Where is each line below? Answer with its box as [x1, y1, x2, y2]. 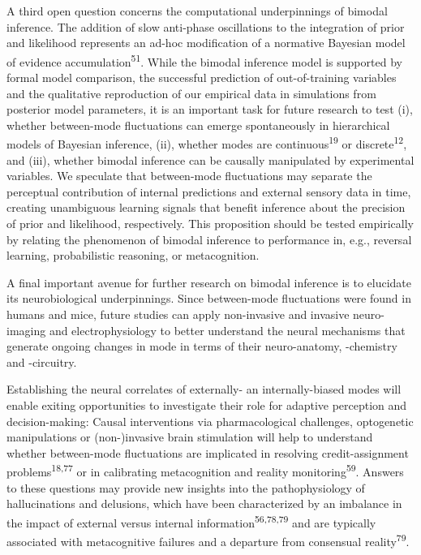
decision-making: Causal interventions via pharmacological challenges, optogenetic [6, 412, 414, 429]
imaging [6, 321, 46, 338]
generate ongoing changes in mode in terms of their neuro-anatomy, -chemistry [6, 338, 397, 355]
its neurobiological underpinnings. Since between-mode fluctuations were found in [6, 290, 411, 307]
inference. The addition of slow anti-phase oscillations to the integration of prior [6, 18, 405, 35]
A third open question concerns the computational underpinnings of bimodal [6, 2, 388, 19]
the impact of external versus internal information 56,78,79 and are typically [6, 511, 376, 531]
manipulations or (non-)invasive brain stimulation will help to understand [6, 428, 373, 445]
